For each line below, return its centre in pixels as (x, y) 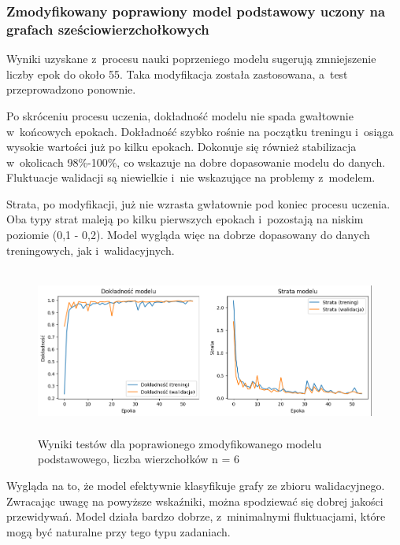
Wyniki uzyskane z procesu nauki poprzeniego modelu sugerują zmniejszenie (191, 59)
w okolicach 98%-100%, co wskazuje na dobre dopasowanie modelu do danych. (196, 162)
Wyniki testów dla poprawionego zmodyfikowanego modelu (180, 443)
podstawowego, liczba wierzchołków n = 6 (139, 459)
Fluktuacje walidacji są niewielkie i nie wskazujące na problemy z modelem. (191, 177)
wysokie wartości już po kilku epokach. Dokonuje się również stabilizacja (181, 147)
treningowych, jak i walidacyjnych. (91, 250)
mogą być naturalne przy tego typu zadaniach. (119, 531)
